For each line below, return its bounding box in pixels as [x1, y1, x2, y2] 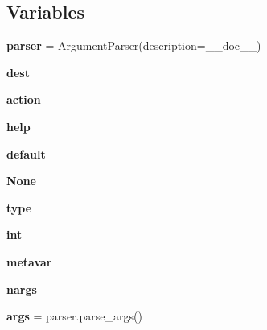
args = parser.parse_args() [6, 307, 142, 324]
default [6, 145, 46, 162]
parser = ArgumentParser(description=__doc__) [6, 37, 261, 54]
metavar [6, 253, 52, 270]
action [6, 91, 41, 108]
